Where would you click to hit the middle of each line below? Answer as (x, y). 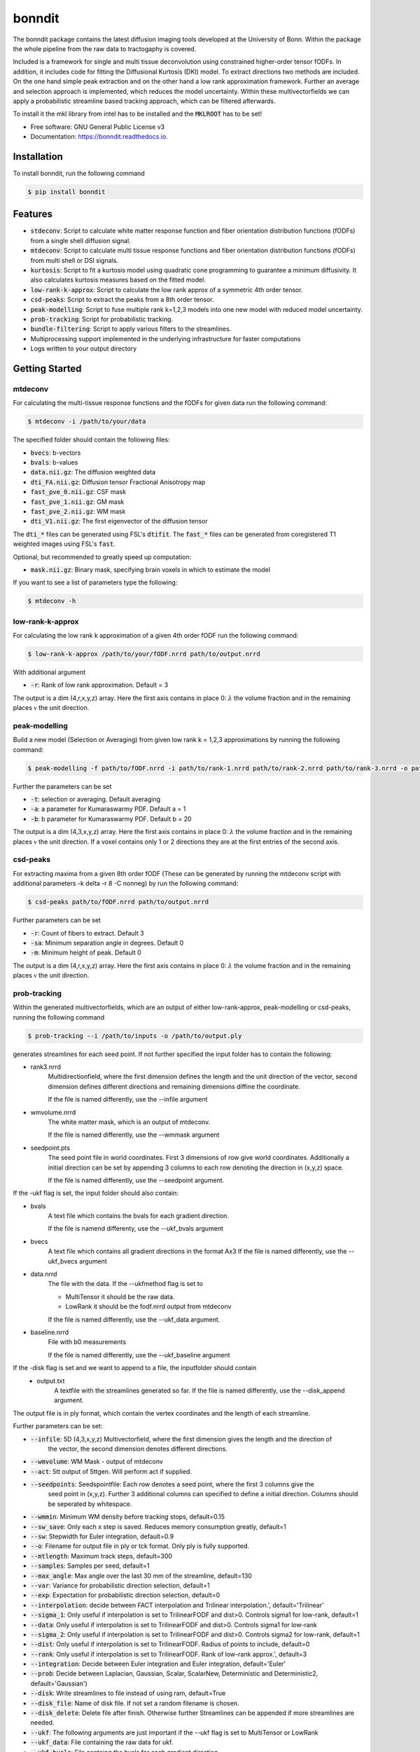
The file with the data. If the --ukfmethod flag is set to (125, 1284)
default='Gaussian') (59, 1683)
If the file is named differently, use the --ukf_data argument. (134, 1319)
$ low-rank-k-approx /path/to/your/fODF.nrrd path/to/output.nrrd (144, 654)
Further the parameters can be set (62, 786)
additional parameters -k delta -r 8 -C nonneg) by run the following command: (126, 884)
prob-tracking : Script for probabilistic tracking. (102, 319)
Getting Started (47, 368)
